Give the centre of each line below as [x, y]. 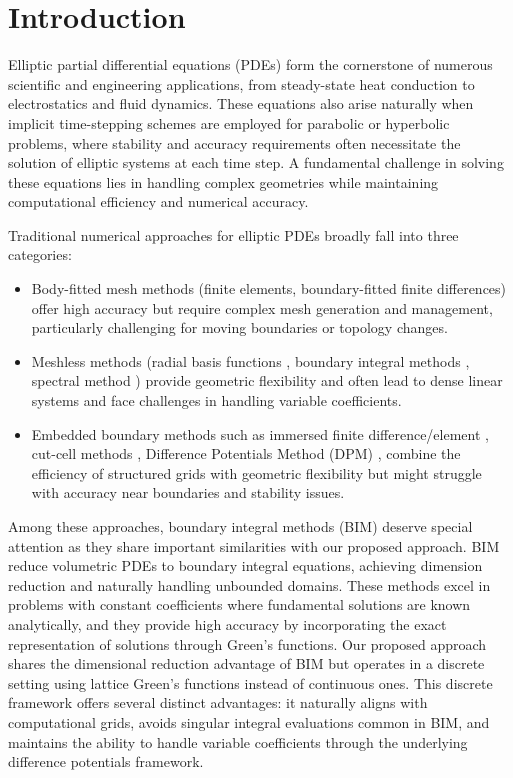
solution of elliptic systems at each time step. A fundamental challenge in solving [256, 162]
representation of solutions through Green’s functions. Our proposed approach [247, 643]
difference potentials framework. [106, 761]
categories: [40, 254]
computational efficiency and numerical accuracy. [158, 201]
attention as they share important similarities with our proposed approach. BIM [254, 545]
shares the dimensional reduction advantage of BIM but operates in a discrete [246, 663]
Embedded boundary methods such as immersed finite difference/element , [260, 433]
